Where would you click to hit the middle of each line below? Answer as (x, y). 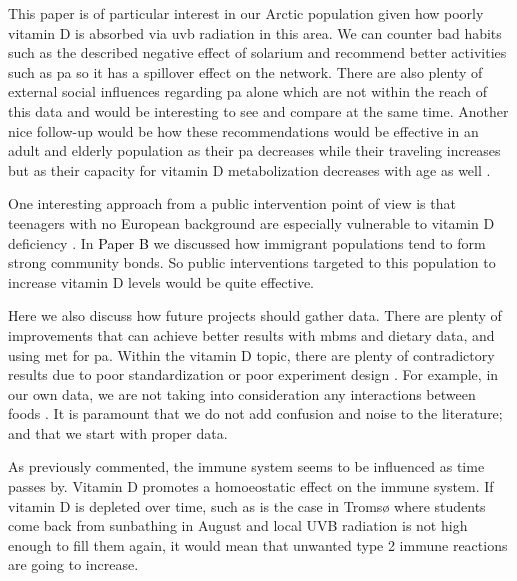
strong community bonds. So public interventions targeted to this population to (252, 262)
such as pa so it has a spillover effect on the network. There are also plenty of (245, 71)
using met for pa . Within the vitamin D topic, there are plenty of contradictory (251, 354)
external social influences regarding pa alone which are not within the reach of (248, 91)
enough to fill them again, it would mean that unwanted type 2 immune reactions (258, 544)
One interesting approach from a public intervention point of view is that (232, 203)
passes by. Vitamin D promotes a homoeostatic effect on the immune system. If (251, 486)
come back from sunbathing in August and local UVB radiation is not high (238, 525)
